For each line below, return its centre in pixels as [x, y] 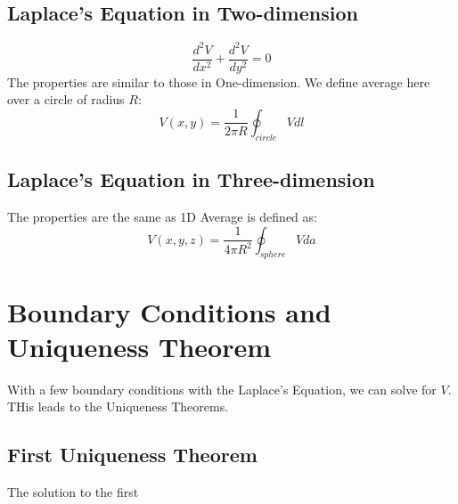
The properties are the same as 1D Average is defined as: [162, 216]
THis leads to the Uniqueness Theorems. [118, 406]
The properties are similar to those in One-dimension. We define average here [219, 81]
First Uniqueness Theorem [132, 455]
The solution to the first [73, 492]
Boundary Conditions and [169, 311]
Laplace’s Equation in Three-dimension [191, 179]
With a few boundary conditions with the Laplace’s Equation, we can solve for [222, 389]
